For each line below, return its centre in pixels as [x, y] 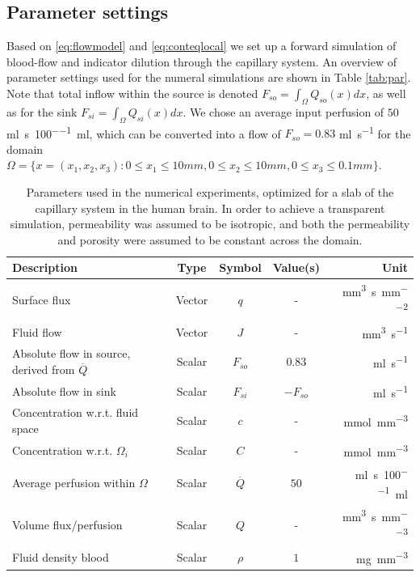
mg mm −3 [382, 557]
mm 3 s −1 [385, 332]
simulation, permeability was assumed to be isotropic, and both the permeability [210, 224]
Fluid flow [37, 331]
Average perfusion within [74, 482]
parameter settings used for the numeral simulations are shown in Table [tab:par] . [209, 77]
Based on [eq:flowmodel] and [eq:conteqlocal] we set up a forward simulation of [202, 46]
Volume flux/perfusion [67, 524]
